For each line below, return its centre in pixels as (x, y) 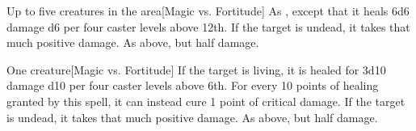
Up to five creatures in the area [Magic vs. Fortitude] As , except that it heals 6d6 (208, 11)
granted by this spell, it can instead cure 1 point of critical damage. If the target (206, 101)
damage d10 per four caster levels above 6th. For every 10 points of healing (193, 85)
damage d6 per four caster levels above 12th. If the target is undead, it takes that (208, 26)
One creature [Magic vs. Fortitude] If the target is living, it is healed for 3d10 (196, 69)
